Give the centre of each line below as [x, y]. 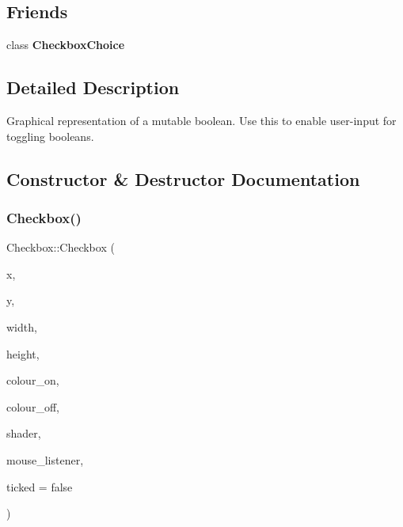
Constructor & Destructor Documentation [183, 178]
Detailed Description [93, 87]
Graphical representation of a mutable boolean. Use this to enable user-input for [201, 120]
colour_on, [33, 380]
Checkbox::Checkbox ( [61, 247]
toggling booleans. [50, 136]
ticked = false [40, 486]
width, [22, 326]
